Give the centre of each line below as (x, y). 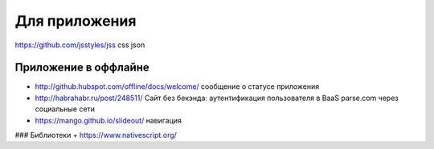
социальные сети (65, 109)
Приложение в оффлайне (82, 68)
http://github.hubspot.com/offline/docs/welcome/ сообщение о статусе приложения (177, 87)
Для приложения (76, 21)
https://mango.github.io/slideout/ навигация (108, 120)
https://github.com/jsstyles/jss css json (80, 45)
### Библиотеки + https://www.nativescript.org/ (96, 135)
